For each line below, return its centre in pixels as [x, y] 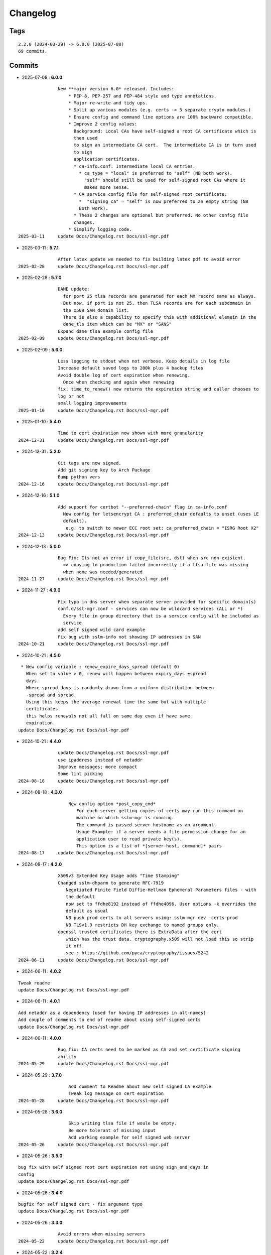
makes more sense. [107, 187]
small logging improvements [92, 403]
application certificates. [107, 159]
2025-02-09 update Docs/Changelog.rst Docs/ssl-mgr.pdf [94, 338]
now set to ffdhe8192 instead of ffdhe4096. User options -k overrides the [161, 904]
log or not [71, 396]
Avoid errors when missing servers [102, 1234]
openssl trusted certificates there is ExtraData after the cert [140, 932]
